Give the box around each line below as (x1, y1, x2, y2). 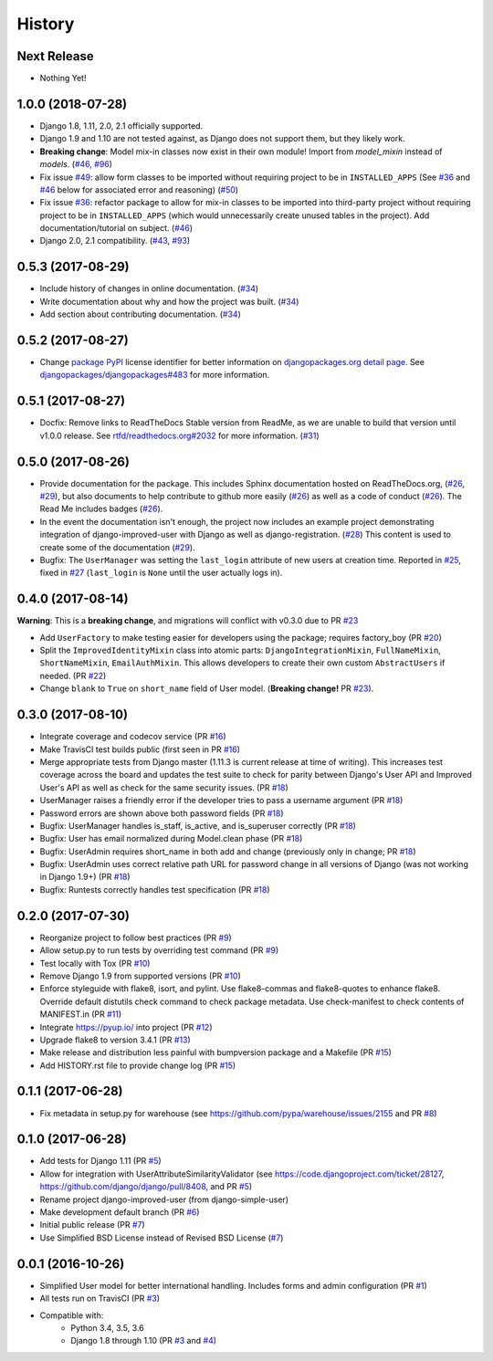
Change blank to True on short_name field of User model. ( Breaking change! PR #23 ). (39, 683, 374, 694)
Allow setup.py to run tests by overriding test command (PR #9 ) (39, 945, 279, 956)
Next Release (16, 48, 95, 64)
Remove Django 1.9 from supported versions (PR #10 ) (39, 970, 241, 981)
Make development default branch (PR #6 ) (39, 1207, 200, 1218)
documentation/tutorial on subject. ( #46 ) (39, 223, 194, 234)
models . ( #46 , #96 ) (39, 159, 113, 170)
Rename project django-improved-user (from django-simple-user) (39, 1194, 289, 1205)
